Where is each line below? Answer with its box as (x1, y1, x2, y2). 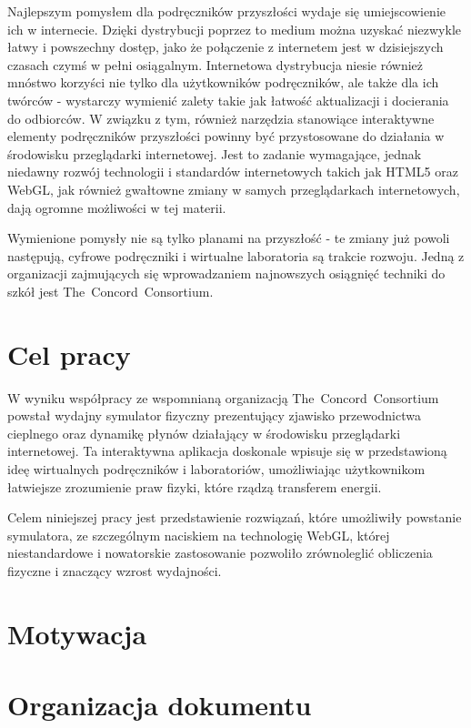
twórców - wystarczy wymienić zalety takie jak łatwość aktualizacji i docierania (7, 90, 449, 109)
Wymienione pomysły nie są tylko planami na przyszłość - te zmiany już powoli (7, 228, 450, 248)
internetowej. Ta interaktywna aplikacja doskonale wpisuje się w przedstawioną (7, 441, 447, 460)
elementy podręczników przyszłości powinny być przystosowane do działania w (7, 126, 445, 146)
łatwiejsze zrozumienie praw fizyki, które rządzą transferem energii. (7, 477, 382, 496)
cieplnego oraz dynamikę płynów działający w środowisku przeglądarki (7, 423, 401, 442)
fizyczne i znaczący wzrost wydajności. (7, 561, 222, 580)
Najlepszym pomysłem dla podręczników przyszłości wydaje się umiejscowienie (7, 2, 446, 20)
